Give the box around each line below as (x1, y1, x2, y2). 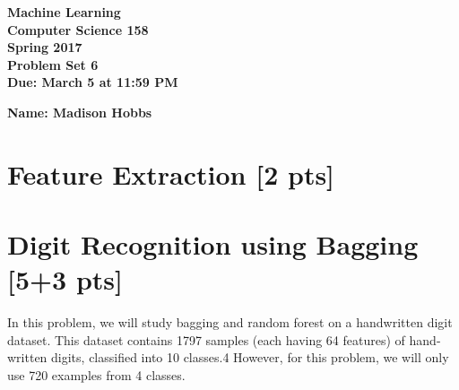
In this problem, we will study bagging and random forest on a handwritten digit (7, 313, 453, 332)
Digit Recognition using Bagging (7, 226, 419, 263)
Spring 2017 (7, 38, 82, 56)
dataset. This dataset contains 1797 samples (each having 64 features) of (7, 330, 405, 349)
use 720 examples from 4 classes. (7, 366, 186, 385)
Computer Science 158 (7, 20, 149, 39)
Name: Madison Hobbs (7, 102, 152, 121)
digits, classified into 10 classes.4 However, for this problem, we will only (51, 348, 449, 367)
